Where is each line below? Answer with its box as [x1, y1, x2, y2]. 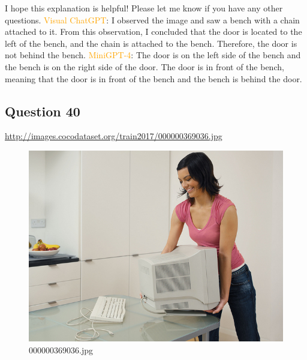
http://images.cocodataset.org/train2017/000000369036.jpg [5, 130, 222, 142]
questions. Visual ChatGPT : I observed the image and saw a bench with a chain [5, 13, 300, 26]
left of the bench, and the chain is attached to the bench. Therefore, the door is [5, 37, 297, 49]
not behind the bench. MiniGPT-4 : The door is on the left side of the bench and [5, 49, 301, 61]
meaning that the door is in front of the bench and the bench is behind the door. [5, 72, 302, 85]
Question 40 [5, 101, 80, 120]
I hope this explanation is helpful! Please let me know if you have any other [5, 2, 283, 14]
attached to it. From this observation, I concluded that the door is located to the [5, 25, 302, 38]
